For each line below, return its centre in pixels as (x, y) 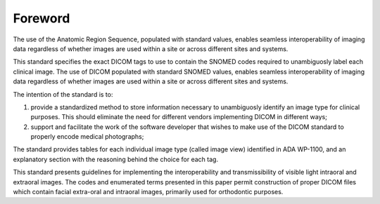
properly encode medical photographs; (87, 137)
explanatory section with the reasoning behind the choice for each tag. (115, 159)
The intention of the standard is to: (63, 94)
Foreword (42, 18)
